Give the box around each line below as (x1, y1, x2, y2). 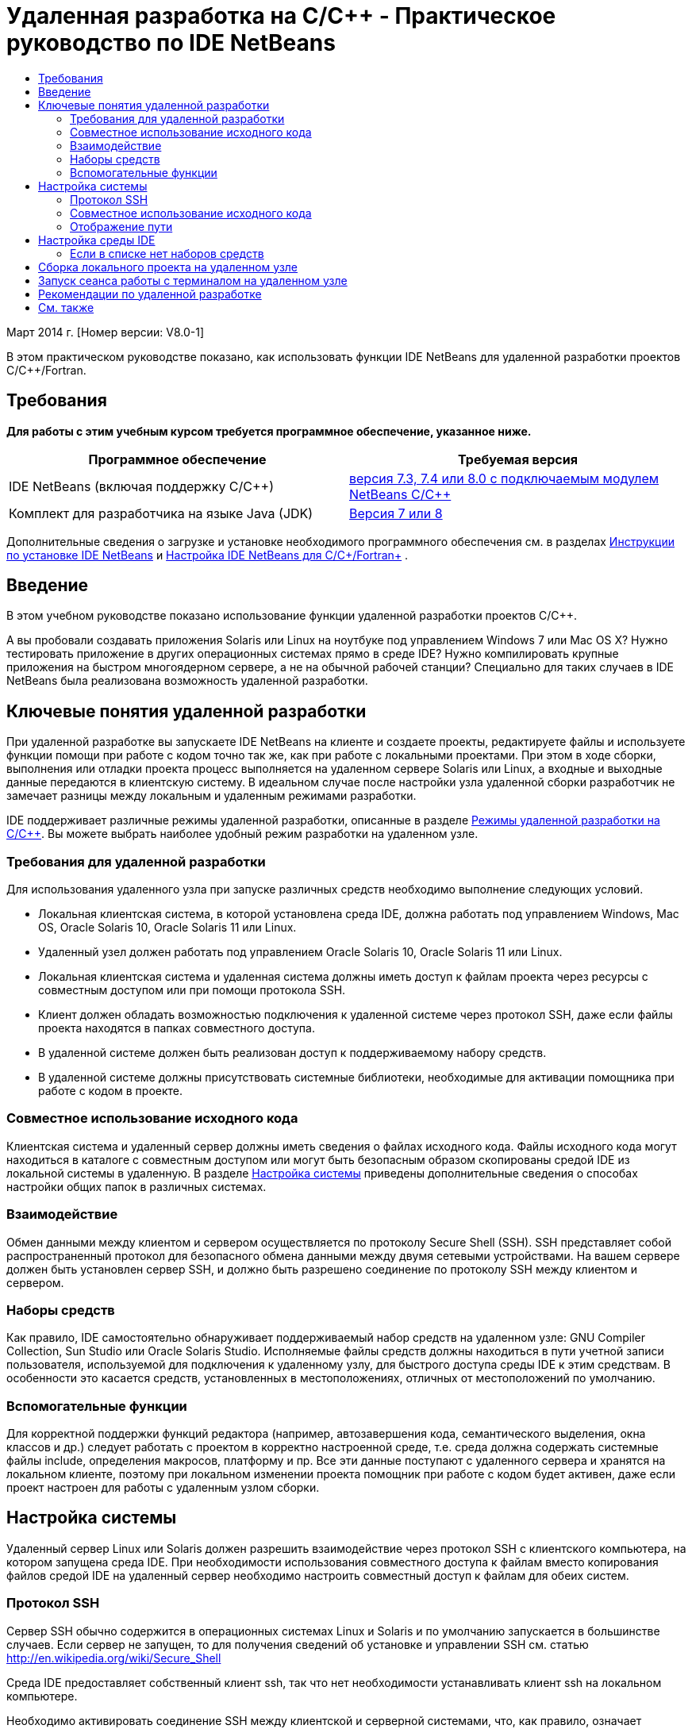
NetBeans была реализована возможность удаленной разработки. (6, 674, 368, 688)
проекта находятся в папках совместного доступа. (38, 1021, 315, 1035)
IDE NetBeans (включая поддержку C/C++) (9, 478, 275, 494)
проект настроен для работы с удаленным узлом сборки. (6, 1481, 320, 1495)
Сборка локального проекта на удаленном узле (38, 259, 298, 274)
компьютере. (6, 1689, 78, 1703)
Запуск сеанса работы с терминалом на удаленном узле (38, 273, 348, 287)
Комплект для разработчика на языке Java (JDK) (9, 505, 313, 521)
